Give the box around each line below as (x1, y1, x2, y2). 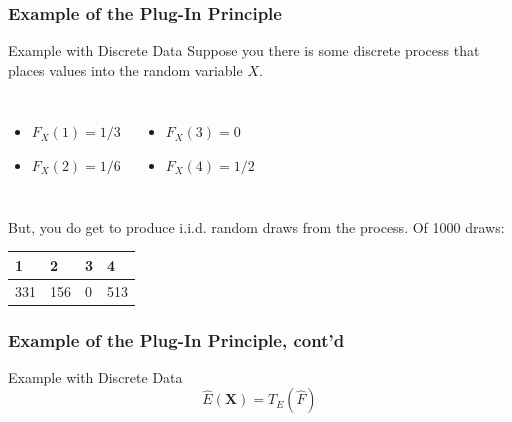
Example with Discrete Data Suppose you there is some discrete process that (8, 40, 480, 61)
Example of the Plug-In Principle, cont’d (8, 327, 345, 352)
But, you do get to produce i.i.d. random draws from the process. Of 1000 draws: (8, 216, 505, 237)
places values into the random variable (8, 59, 243, 80)
